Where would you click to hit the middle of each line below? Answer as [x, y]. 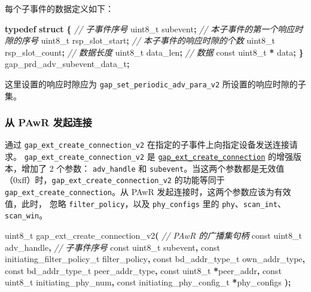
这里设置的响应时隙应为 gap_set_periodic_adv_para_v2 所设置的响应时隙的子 [155, 83]
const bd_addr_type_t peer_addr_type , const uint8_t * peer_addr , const [143, 270]
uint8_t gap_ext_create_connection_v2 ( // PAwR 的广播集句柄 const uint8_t [153, 235]
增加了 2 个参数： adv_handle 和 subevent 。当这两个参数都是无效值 [153, 168]
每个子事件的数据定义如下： [59, 8]
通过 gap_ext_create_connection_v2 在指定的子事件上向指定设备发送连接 [147, 145]
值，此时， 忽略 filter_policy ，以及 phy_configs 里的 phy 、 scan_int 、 [145, 203]
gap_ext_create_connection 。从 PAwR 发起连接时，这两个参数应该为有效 [148, 192]
